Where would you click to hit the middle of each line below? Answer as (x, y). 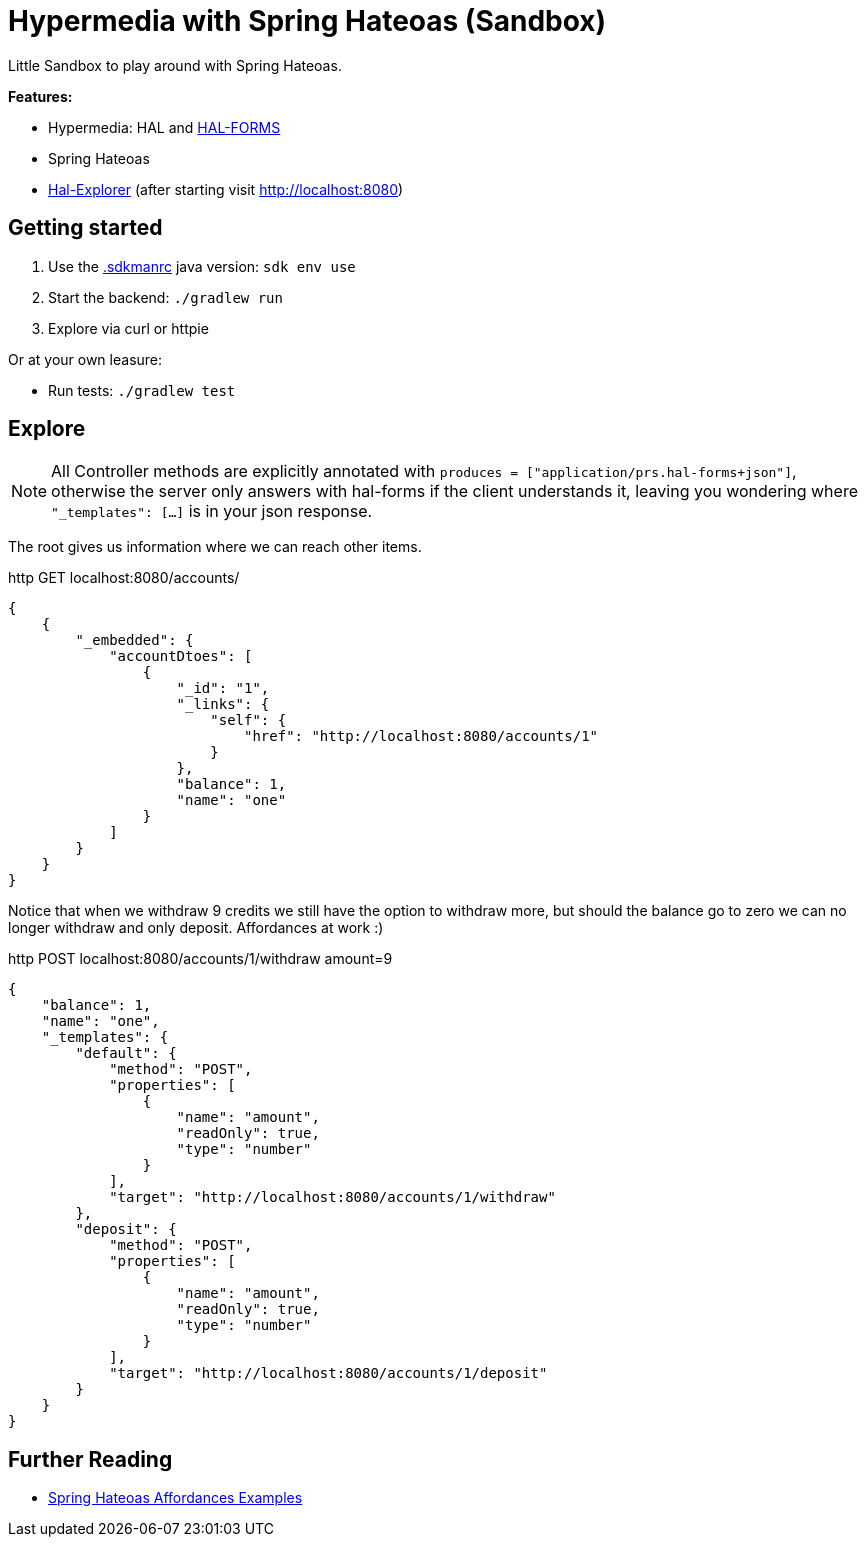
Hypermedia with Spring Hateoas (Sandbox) (307, 21)
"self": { (248, 720)
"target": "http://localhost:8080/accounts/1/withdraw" (332, 1197)
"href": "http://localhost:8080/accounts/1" (421, 736)
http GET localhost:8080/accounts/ (124, 578)
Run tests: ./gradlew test (142, 390)
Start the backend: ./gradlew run (165, 297)
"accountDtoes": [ (181, 656)
